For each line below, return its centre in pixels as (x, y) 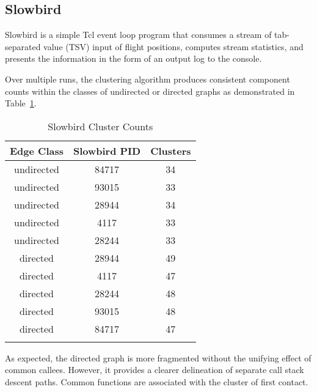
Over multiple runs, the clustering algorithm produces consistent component (148, 79)
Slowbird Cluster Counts (100, 126)
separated (23, 46)
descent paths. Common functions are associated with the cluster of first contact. (157, 381)
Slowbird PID (107, 150)
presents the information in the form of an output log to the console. (133, 58)
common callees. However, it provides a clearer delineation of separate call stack (155, 370)
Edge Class (37, 150)
